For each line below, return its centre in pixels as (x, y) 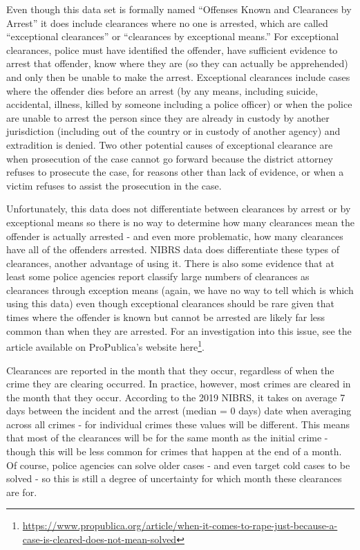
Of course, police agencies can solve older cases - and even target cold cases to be (178, 465)
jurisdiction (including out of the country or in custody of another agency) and (173, 131)
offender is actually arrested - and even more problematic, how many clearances (175, 236)
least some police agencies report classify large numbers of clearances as (158, 276)
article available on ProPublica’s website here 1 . (105, 346)
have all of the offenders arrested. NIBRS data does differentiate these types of (173, 249)
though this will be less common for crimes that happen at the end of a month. (174, 451)
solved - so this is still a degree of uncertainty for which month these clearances (174, 478)
